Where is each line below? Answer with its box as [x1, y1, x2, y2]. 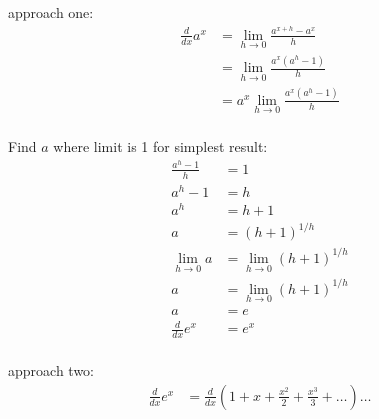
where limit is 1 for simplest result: [53, 136, 268, 157]
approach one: [8, 2, 94, 22]
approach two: [8, 360, 94, 381]
